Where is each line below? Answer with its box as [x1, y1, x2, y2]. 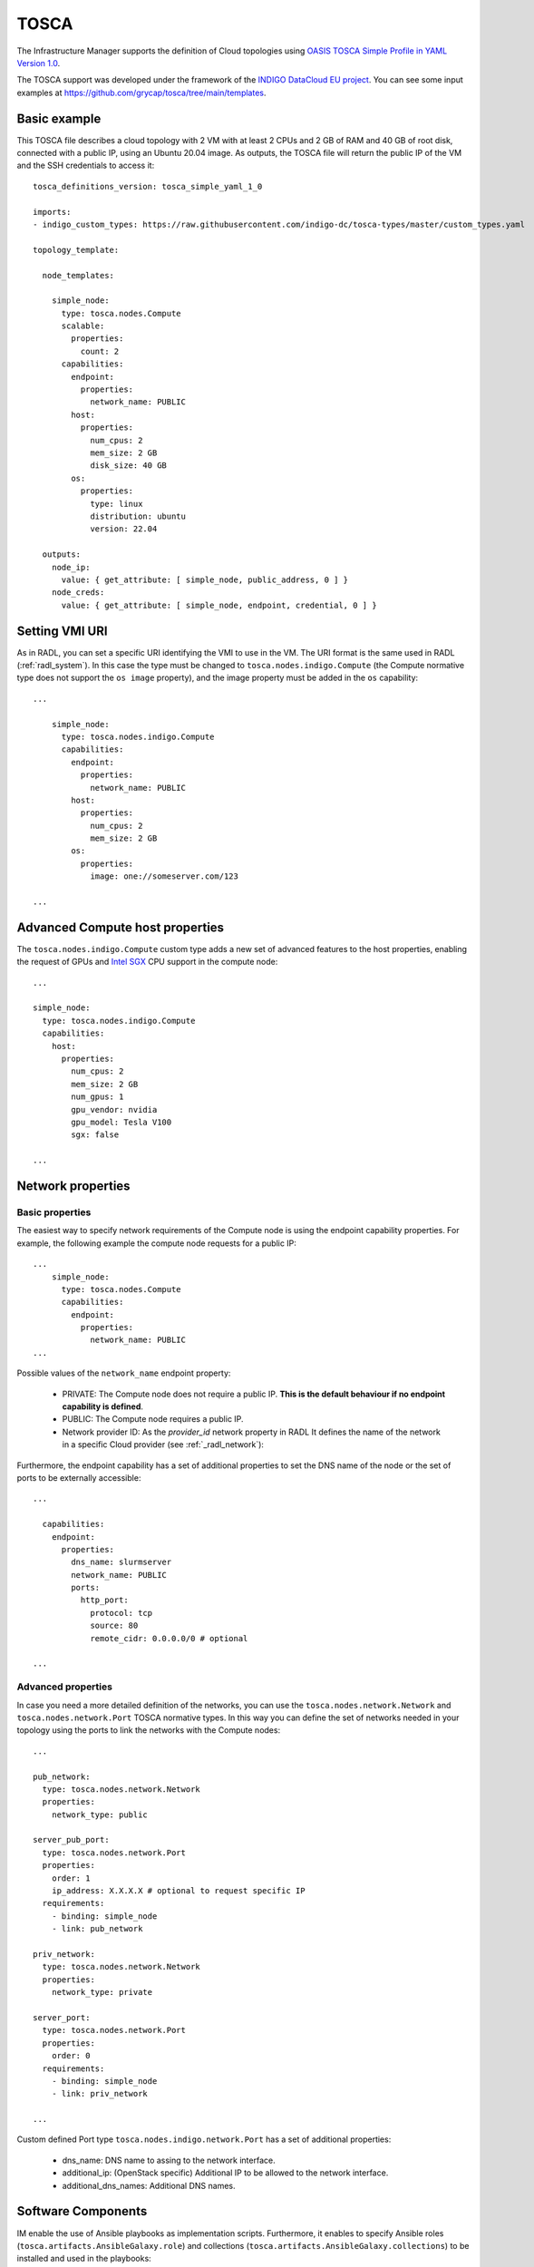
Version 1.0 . [16, 57, 61, 68]
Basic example [16, 111, 102, 126]
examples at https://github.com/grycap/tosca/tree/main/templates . [16, 87, 267, 98]
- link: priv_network [51, 2088, 149, 2099]
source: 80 [90, 1620, 139, 1631]
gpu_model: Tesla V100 [71, 1117, 172, 1127]
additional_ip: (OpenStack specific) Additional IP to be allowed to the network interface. [62, 2167, 389, 2178]
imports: [33, 207, 72, 217]
